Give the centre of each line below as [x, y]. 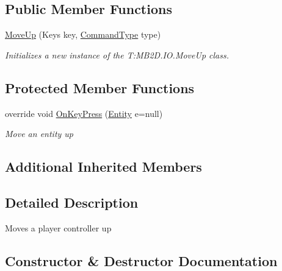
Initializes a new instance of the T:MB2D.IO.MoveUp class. [117, 55]
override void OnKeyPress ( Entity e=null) [84, 113]
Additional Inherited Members [103, 167]
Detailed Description [72, 202]
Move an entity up [39, 134]
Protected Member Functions [100, 87]
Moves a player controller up [58, 227]
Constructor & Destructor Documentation [141, 260]
